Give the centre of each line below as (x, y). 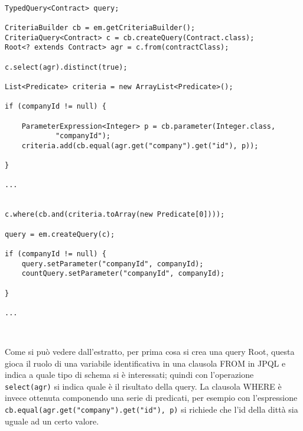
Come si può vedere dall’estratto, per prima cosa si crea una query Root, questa (150, 351)
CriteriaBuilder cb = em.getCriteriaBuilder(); (100, 27)
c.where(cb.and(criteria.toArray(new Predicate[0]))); (115, 215)
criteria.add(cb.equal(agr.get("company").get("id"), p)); (140, 146)
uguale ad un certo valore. (52, 421)
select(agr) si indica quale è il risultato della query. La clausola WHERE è (143, 386)
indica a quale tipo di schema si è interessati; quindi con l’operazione (129, 375)
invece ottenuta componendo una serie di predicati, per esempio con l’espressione (151, 398)
